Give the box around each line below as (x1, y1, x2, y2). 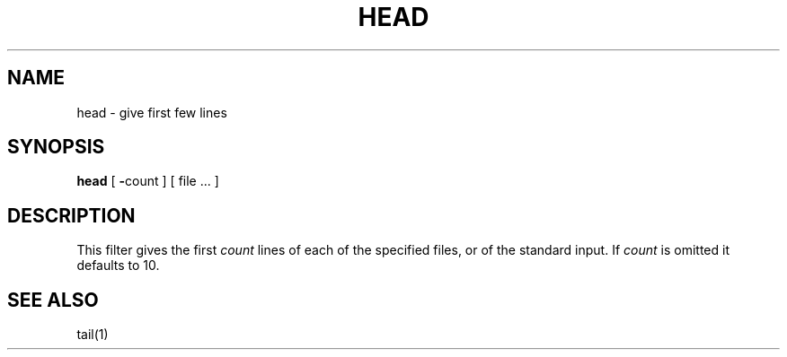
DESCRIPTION (7, 204, 136, 227)
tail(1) (76, 327, 109, 343)
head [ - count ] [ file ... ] (76, 173, 219, 189)
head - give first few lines (76, 104, 227, 120)
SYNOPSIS (7, 135, 105, 159)
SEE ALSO (7, 288, 99, 311)
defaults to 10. (76, 257, 160, 274)
